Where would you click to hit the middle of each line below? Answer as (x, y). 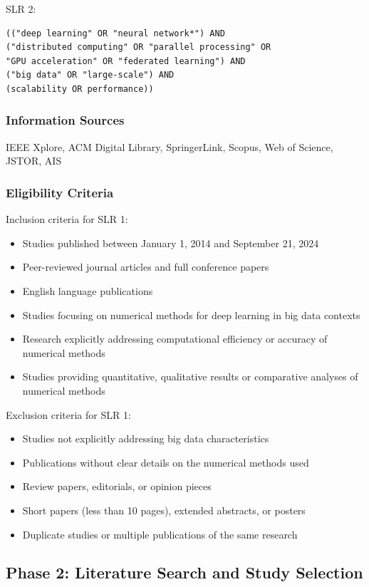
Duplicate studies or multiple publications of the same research (160, 534)
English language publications (88, 290)
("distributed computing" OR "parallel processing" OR (139, 47)
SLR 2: (21, 9)
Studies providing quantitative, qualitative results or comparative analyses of (190, 376)
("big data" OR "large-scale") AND (90, 75)
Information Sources (65, 120)
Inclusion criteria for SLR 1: (67, 219)
